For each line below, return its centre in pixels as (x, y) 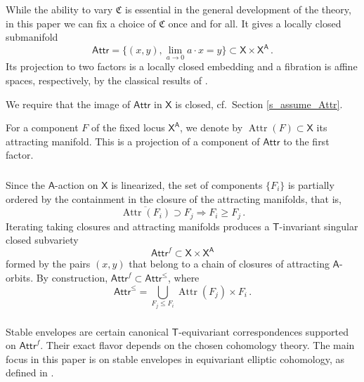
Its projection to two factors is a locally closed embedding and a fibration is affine (182, 66)
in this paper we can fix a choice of (81, 23)
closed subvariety (42, 240)
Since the (25, 184)
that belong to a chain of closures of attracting (229, 264)
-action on (77, 184)
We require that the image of (68, 104)
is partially (311, 184)
